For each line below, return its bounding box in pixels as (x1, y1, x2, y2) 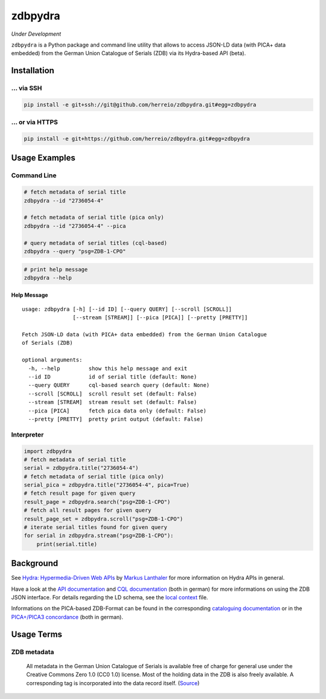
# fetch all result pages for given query (24, 507, 152, 514)
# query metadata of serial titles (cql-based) (24, 239, 167, 246)
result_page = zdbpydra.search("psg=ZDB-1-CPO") (24, 498, 171, 505)
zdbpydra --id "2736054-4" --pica (24, 223, 126, 229)
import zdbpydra (24, 447, 72, 455)
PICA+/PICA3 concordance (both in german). (11, 613, 124, 620)
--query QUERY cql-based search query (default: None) (28, 382, 210, 389)
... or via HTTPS (11, 118, 59, 126)
